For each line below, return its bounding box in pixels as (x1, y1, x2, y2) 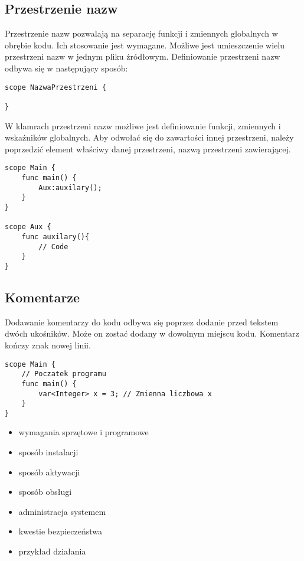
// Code (38, 242, 68, 251)
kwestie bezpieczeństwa (18, 525, 103, 537)
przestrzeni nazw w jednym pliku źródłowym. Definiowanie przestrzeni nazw (5, 50, 280, 63)
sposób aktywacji (18, 465, 80, 478)
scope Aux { (5, 223, 51, 231)
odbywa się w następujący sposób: (5, 61, 128, 74)
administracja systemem (18, 505, 106, 517)
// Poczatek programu (21, 370, 106, 379)
